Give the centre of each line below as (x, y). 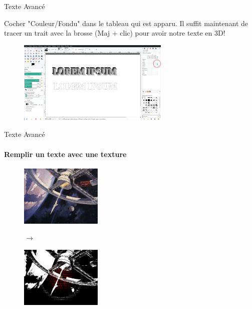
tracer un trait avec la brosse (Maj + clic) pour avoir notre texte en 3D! (115, 33)
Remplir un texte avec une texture (65, 154)
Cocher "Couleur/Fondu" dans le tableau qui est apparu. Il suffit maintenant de (126, 23)
